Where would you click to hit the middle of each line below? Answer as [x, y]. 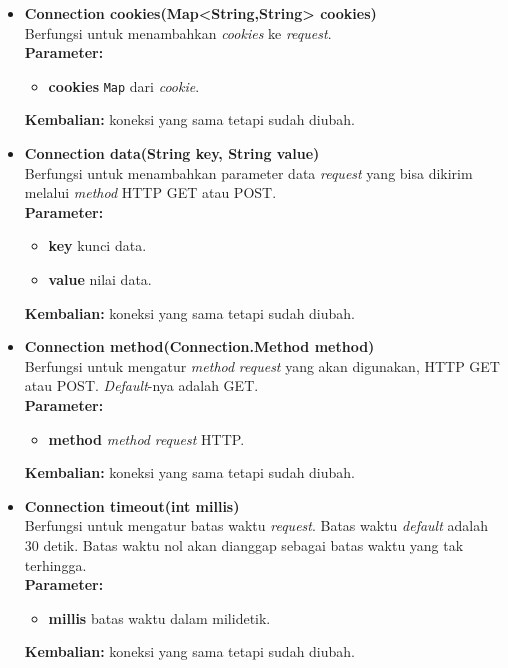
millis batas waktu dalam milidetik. [159, 617]
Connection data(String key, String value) [172, 153]
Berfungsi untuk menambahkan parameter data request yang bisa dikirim [248, 172]
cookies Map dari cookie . [124, 85]
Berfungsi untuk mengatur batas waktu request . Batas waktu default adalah [256, 525]
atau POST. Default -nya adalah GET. [141, 385]
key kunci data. [97, 245]
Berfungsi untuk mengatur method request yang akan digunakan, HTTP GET [262, 365]
